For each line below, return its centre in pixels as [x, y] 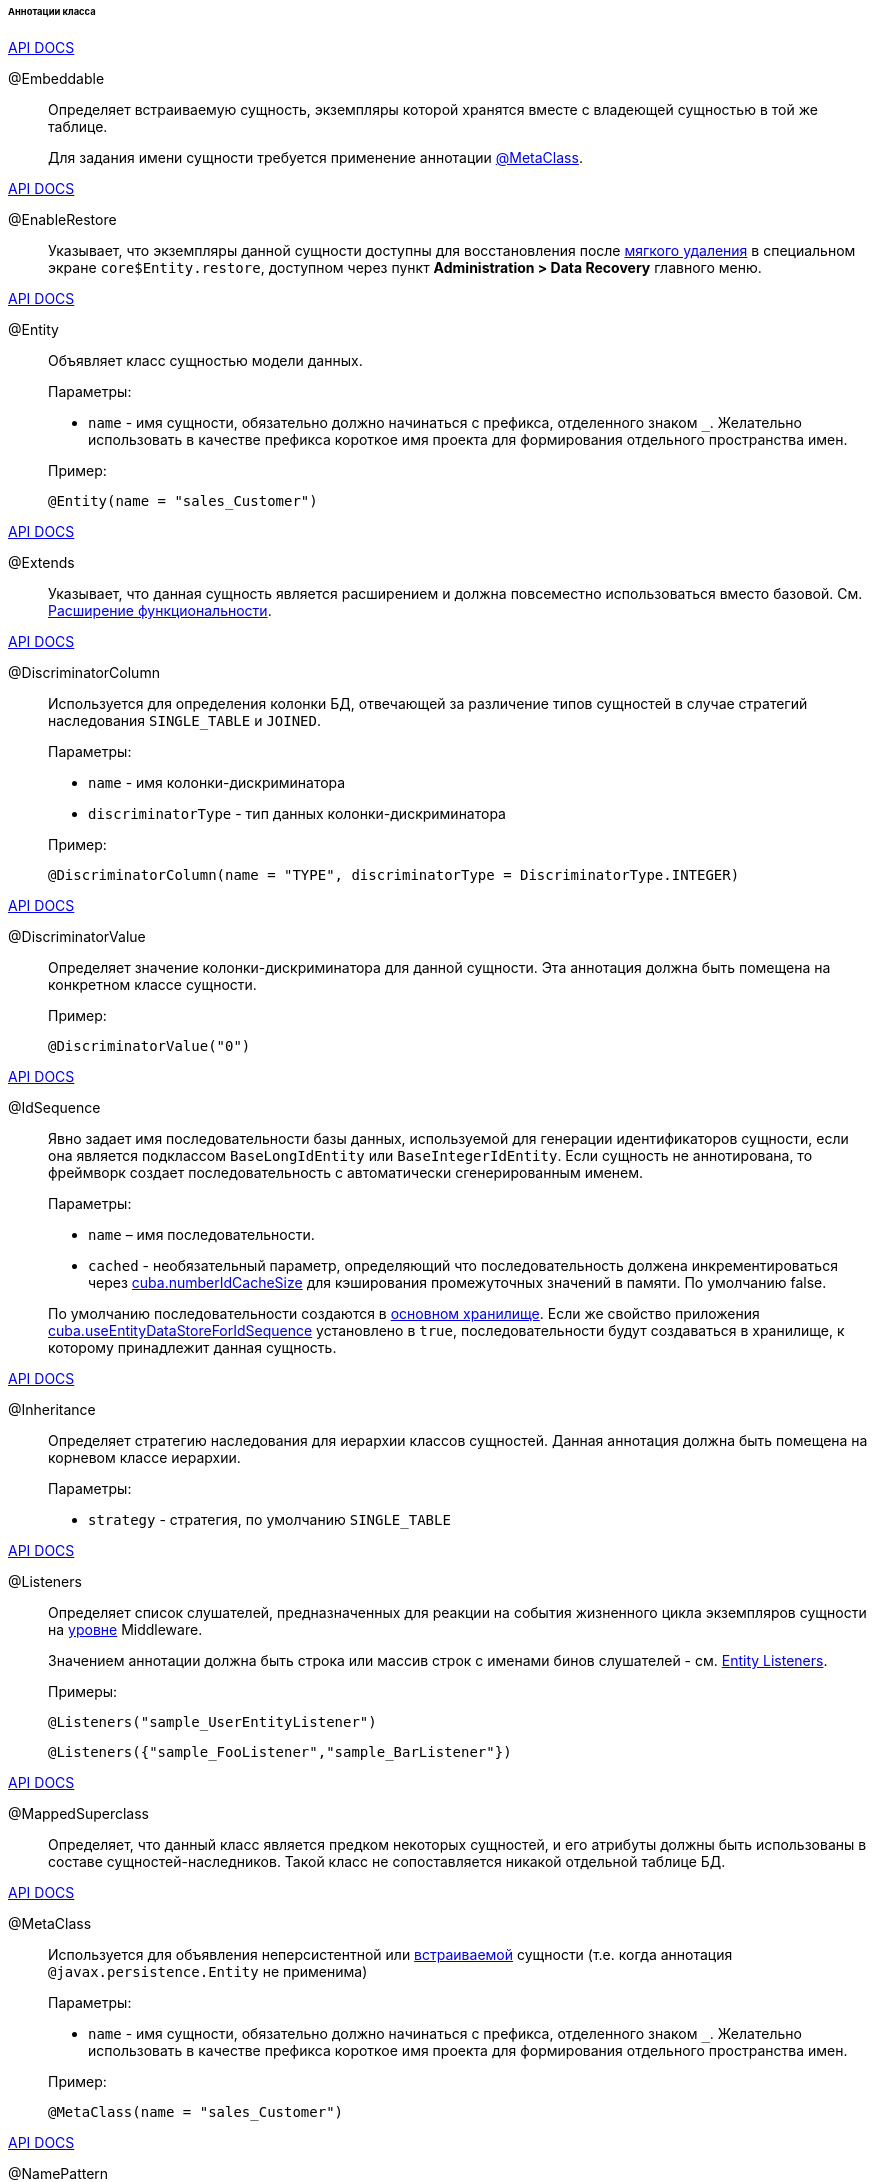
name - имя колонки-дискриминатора [217, 782]
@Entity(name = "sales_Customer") [183, 500]
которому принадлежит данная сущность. [192, 1347]
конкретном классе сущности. [152, 984]
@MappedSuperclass [78, 1813]
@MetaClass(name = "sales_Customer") [196, 2111]
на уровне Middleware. [125, 1629]
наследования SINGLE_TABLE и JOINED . [185, 720]
